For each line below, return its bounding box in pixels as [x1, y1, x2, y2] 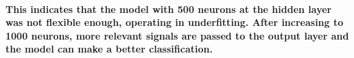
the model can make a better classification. [5, 42, 213, 56]
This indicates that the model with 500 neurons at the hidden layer [5, 1, 332, 16]
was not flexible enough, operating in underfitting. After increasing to [5, 15, 344, 29]
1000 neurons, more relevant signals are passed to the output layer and [5, 28, 349, 42]
